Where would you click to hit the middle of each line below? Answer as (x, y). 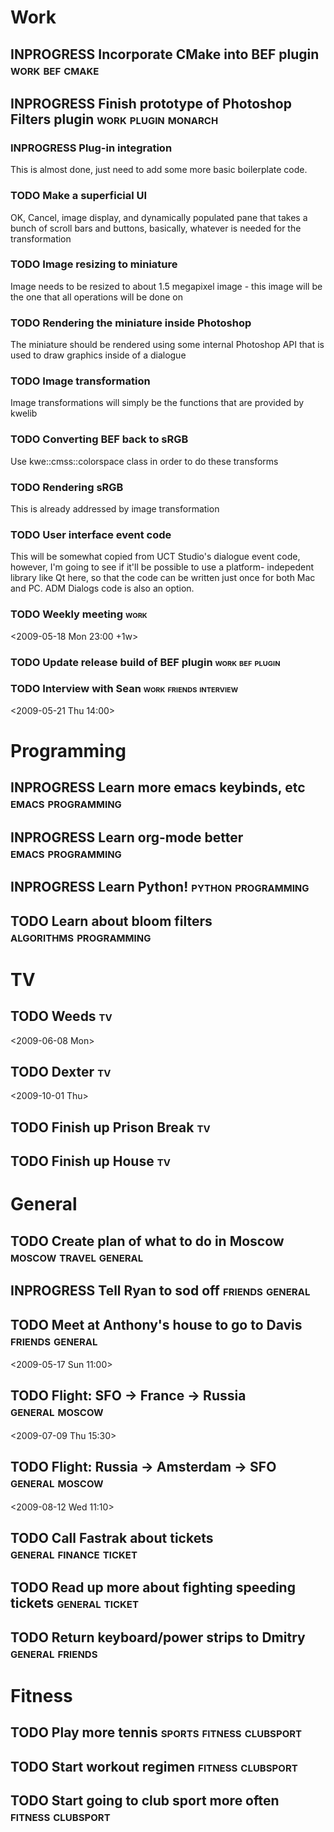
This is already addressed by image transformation (115, 509)
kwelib (24, 413)
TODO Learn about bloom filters (111, 921)
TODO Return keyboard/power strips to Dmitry (158, 1637)
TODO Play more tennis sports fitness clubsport (156, 1732)
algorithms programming (81, 936)
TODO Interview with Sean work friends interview (124, 689)
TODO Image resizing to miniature (94, 264)
